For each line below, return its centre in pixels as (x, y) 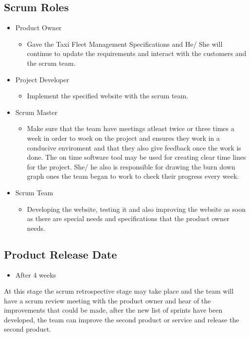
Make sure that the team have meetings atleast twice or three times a (131, 128)
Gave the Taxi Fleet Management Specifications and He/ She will (125, 44)
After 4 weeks (36, 274)
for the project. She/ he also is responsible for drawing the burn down (131, 166)
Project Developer (42, 79)
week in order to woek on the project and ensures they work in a (123, 138)
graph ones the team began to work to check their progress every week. (133, 176)
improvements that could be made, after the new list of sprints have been (113, 310)
